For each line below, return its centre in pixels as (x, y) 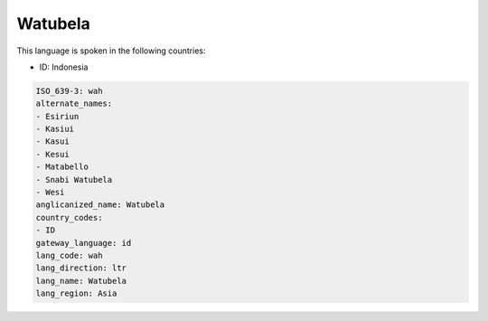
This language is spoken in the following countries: (111, 51)
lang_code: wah (69, 255)
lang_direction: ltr (81, 268)
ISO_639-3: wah (69, 91)
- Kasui (52, 142)
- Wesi (50, 193)
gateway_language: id (84, 243)
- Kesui (52, 154)
